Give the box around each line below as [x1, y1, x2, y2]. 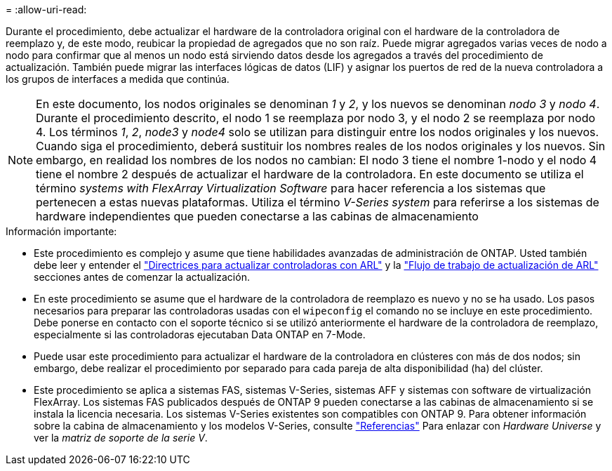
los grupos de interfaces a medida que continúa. [6, 73, 229, 85]
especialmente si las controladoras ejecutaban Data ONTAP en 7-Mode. [34, 329, 366, 340]
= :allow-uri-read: [6, 4, 87, 15]
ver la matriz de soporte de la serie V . [34, 432, 208, 444]
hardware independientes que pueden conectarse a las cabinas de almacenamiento [36, 209, 479, 223]
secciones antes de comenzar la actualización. [34, 271, 250, 283]
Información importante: [6, 225, 117, 237]
